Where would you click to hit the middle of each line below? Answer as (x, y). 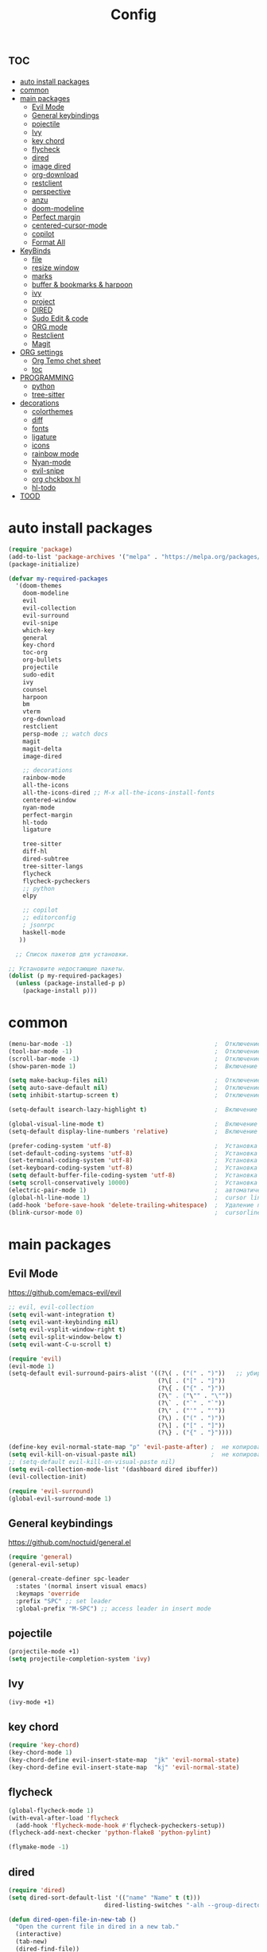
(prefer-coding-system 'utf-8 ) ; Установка (133, 1146)
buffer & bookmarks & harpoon (82, 284)
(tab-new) (31, 1942)
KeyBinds (35, 250)
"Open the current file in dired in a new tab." (97, 1927)
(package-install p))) (60, 991)
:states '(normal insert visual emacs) (81, 1586)
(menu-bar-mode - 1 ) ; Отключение (135, 1044)
